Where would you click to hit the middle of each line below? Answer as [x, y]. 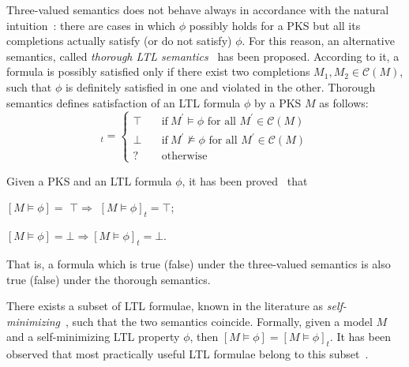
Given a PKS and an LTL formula [89, 180]
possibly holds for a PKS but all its [275, 25]
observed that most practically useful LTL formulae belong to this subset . [188, 354]
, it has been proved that [245, 180]
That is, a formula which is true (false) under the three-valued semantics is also [199, 263]
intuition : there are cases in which [91, 25]
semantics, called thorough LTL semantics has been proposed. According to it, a [203, 56]
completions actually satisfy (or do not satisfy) [119, 41]
